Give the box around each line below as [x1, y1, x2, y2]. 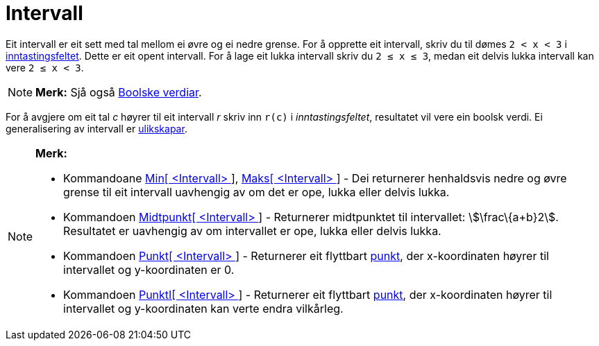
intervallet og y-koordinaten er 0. [63, 262, 235, 277]
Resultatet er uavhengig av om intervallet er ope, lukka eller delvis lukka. [63, 223, 441, 238]
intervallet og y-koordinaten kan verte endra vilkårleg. [63, 301, 344, 315]
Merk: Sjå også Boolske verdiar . [35, 85, 202, 99]
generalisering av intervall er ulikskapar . [6, 122, 187, 135]
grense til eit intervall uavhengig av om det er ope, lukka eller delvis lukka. [63, 184, 450, 199]
